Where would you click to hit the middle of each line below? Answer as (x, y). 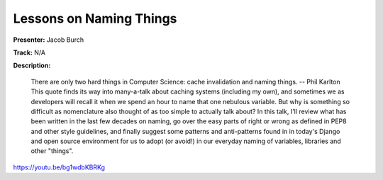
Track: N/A (29, 52)
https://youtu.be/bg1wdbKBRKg (59, 167)
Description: (32, 66)
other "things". (52, 151)
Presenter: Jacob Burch (49, 40)
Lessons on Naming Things (95, 18)
